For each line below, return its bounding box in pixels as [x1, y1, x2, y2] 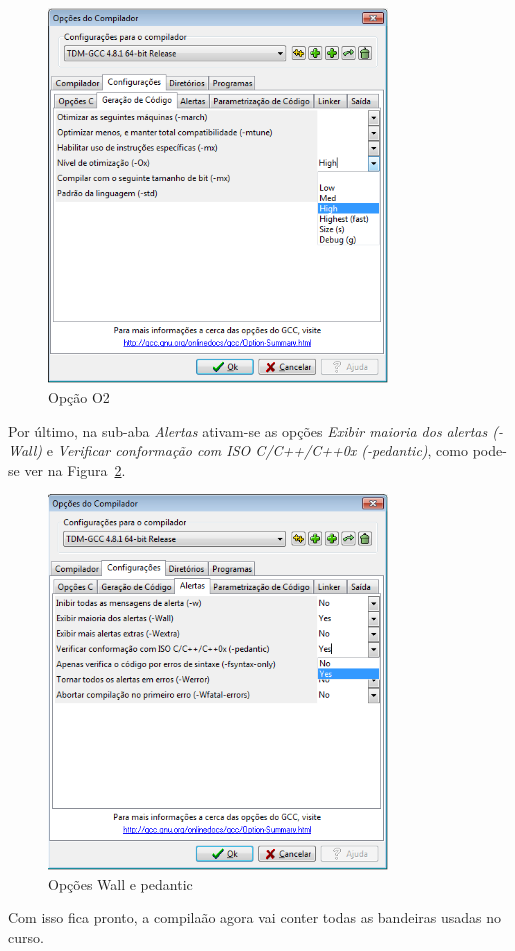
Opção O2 [48, 387, 110, 408]
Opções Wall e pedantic [48, 873, 193, 894]
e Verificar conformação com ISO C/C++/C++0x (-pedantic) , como [46, 440, 468, 461]
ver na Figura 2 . [24, 459, 126, 480]
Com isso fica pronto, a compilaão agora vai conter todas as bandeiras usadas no [8, 907, 501, 928]
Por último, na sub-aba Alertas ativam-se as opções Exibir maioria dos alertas [8, 420, 488, 441]
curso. [8, 926, 44, 947]
